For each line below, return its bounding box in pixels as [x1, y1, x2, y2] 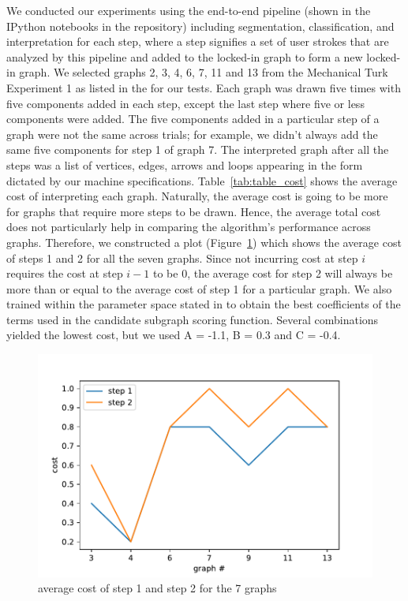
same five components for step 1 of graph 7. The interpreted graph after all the [6, 141, 389, 158]
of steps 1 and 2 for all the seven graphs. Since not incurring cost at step [6, 249, 358, 266]
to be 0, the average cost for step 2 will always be [152, 265, 393, 282]
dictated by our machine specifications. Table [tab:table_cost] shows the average [6, 172, 398, 189]
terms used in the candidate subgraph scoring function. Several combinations [6, 311, 379, 327]
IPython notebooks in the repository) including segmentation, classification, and [6, 17, 395, 34]
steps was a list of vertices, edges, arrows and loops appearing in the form [6, 156, 363, 173]
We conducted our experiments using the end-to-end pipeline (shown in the [6, 2, 371, 18]
